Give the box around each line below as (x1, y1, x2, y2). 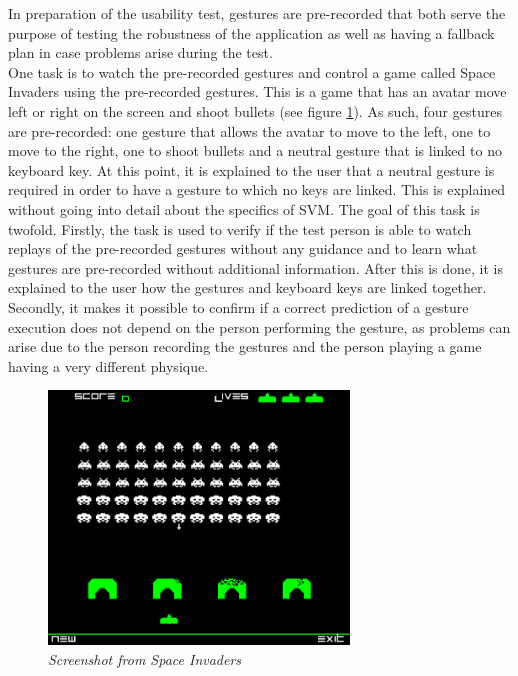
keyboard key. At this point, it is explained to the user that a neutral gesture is (8, 159, 495, 180)
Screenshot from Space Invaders (48, 648, 242, 669)
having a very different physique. (8, 355, 209, 376)
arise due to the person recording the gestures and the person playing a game (8, 336, 482, 357)
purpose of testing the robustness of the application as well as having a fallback (8, 22, 495, 43)
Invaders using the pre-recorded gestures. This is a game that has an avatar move (8, 81, 507, 102)
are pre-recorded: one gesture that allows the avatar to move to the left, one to (8, 120, 491, 141)
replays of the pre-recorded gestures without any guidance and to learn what (8, 238, 478, 259)
